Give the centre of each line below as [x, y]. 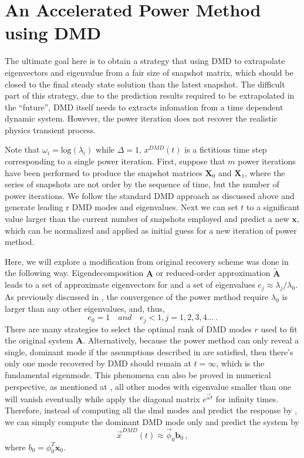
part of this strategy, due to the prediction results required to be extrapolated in [150, 95]
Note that [22, 149]
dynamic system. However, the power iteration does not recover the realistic [141, 118]
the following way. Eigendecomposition [74, 273]
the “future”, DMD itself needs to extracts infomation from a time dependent [144, 107]
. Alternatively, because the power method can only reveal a [191, 340]
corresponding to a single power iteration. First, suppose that [115, 161]
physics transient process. [50, 129]
